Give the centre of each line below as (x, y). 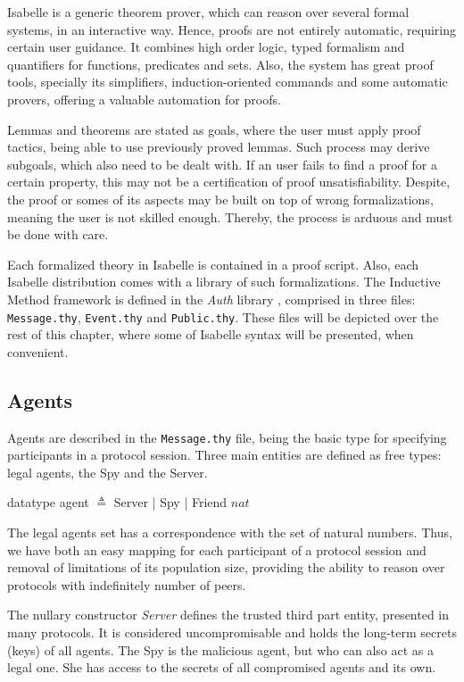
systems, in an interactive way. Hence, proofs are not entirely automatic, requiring (232, 29)
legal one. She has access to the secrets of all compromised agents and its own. (222, 667)
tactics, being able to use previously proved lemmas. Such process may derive (219, 147)
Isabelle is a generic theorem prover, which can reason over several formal (208, 12)
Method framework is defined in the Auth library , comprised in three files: (211, 299)
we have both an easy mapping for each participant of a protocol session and (217, 549)
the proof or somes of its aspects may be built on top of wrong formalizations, (220, 199)
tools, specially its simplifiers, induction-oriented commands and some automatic (228, 82)
